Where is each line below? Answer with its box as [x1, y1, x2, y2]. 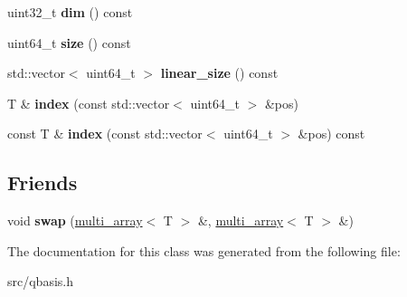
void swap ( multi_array [7, 211, 143, 230]
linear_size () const [160, 63, 279, 82]
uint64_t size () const [7, 33, 131, 52]
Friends [7, 168, 78, 196]
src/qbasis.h [7, 272, 73, 291]
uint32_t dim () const [7, 3, 133, 21]
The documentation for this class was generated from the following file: [7, 241, 401, 260]
